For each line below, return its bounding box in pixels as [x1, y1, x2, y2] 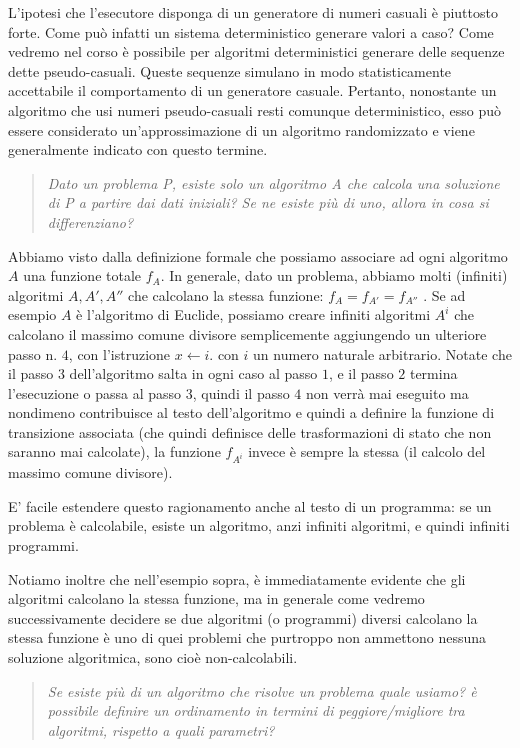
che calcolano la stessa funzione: [128, 284, 324, 305]
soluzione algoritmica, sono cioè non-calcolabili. [8, 646, 298, 667]
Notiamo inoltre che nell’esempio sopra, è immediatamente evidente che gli [8, 568, 466, 589]
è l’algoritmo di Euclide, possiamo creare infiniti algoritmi [76, 304, 431, 325]
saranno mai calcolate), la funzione [8, 441, 221, 462]
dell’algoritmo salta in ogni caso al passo [69, 363, 318, 384]
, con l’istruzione [68, 343, 171, 364]
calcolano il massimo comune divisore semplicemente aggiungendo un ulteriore [8, 323, 487, 344]
